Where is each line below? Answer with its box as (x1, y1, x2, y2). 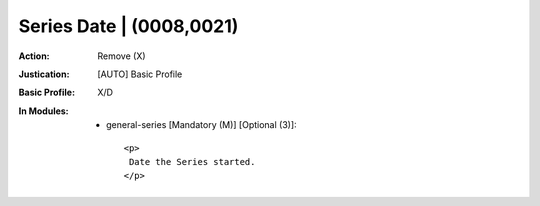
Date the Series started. (128, 156, 256, 167)
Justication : (18, 68, 70, 80)
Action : (18, 50, 50, 62)
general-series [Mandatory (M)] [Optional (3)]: (106, 119, 297, 131)
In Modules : (18, 105, 69, 117)
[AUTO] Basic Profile (97, 68, 183, 80)
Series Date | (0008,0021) (18, 15, 239, 37)
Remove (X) (97, 50, 146, 62)
